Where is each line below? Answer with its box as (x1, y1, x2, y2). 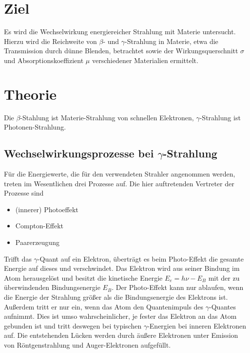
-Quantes (209, 301, 236, 311)
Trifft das (4, 253, 32, 264)
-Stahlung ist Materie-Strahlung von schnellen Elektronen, (20, 112, 194, 122)
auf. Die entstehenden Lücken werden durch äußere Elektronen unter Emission (4, 330, 238, 340)
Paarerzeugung (15, 237, 59, 247)
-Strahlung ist (199, 112, 241, 122)
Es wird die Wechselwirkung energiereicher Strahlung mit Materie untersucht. (4, 26, 236, 37)
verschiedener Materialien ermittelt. (92, 55, 198, 65)
